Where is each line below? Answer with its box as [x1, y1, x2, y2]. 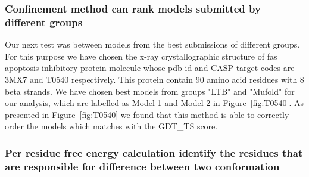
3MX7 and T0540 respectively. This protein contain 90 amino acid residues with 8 [5, 73, 304, 85]
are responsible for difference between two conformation [5, 159, 280, 173]
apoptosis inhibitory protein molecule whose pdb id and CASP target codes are [5, 61, 295, 74]
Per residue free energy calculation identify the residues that [5, 145, 303, 160]
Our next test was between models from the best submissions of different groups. [5, 38, 300, 51]
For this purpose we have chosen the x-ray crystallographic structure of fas [5, 49, 277, 62]
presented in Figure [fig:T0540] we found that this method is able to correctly [5, 108, 289, 120]
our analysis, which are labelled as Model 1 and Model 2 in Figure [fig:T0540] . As [5, 97, 304, 109]
